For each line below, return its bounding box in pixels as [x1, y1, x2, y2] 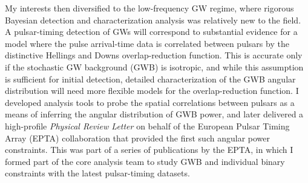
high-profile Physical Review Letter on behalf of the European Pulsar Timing [5, 119, 290, 132]
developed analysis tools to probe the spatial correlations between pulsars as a [5, 96, 295, 108]
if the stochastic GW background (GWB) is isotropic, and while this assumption [5, 60, 304, 73]
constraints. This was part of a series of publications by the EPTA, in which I [5, 143, 293, 156]
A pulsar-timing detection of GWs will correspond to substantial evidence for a [5, 25, 298, 38]
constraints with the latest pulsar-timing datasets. [5, 167, 190, 179]
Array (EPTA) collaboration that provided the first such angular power [5, 131, 270, 144]
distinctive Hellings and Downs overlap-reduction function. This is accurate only [5, 49, 303, 61]
